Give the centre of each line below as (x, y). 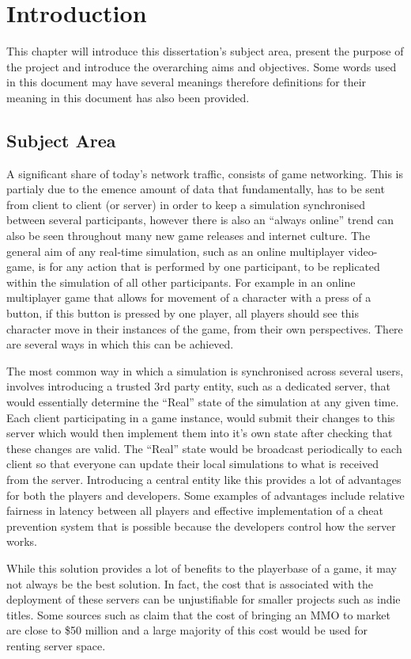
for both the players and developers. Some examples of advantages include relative (205, 495)
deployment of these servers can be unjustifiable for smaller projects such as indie (204, 599)
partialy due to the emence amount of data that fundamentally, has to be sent (196, 189)
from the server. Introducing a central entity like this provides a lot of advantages (204, 479)
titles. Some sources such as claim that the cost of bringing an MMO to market (198, 614)
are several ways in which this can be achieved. (120, 344)
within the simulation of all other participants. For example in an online (181, 282)
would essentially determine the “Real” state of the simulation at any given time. (203, 402)
